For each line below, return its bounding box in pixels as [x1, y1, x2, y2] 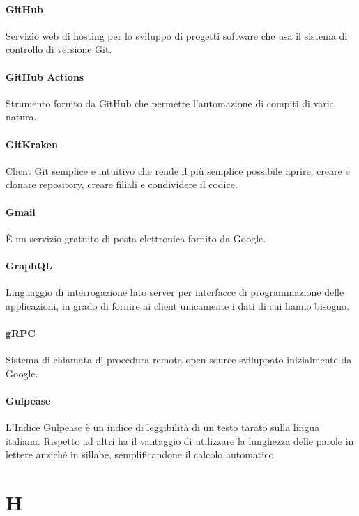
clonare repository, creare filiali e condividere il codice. [6, 177, 238, 191]
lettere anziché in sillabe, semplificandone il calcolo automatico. [6, 447, 277, 462]
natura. [6, 109, 37, 124]
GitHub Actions [6, 69, 84, 84]
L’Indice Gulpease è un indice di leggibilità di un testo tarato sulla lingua [6, 420, 320, 435]
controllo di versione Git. [6, 42, 112, 56]
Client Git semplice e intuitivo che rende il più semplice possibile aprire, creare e [6, 163, 350, 178]
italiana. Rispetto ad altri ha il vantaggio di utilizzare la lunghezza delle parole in [6, 433, 354, 448]
